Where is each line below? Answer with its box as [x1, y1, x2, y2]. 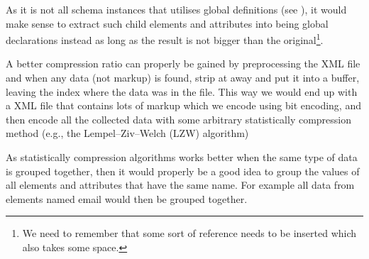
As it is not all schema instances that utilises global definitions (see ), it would [6, 2, 347, 16]
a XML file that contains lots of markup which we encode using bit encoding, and [6, 98, 361, 113]
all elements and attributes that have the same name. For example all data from [6, 177, 355, 192]
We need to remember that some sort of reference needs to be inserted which [22, 226, 357, 241]
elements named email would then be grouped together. [6, 191, 248, 206]
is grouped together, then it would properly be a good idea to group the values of [6, 163, 360, 178]
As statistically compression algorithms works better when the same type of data [6, 150, 358, 164]
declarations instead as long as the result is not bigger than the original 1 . [6, 31, 324, 47]
